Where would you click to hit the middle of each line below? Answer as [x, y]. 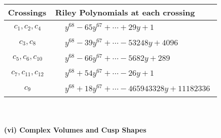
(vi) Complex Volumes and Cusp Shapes [75, 129]
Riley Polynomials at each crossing [125, 12]
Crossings [27, 12]
